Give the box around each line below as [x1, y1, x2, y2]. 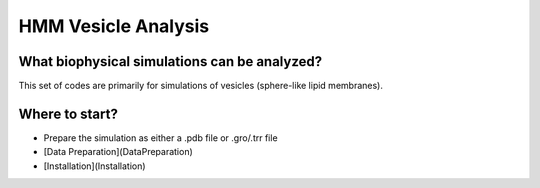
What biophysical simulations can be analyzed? [18, 53, 323, 70]
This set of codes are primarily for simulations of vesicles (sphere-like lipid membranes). [18, 80, 384, 92]
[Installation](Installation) [43, 160, 146, 172]
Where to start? [18, 105, 119, 122]
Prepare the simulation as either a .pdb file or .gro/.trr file [43, 131, 279, 144]
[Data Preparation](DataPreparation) [43, 146, 194, 158]
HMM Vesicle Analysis [18, 15, 210, 37]
